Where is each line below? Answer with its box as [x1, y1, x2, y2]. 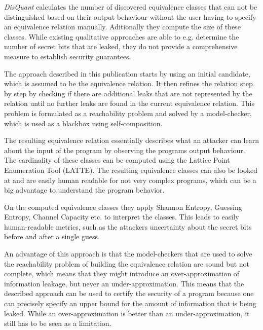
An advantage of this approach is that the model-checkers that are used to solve [4, 248, 252, 259]
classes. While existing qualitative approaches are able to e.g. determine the [4, 31, 239, 42]
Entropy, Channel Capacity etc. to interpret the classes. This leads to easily [4, 211, 239, 222]
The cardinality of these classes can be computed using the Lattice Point [4, 155, 230, 165]
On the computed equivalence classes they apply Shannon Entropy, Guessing [4, 201, 242, 212]
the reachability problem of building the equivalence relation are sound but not [4, 258, 250, 269]
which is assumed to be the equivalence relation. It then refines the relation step [4, 78, 253, 89]
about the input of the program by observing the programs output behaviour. [4, 144, 245, 155]
